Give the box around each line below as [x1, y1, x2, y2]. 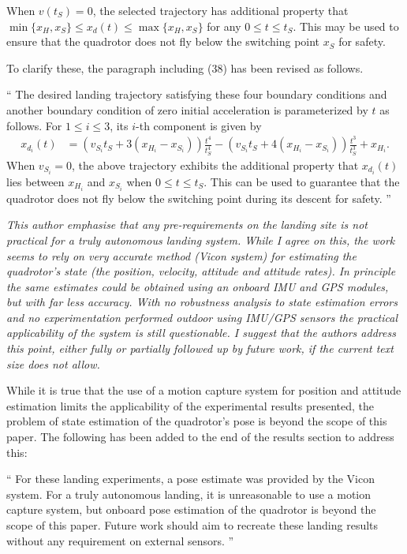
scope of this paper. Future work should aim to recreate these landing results [6, 517, 379, 533]
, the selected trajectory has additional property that [92, 2, 349, 18]
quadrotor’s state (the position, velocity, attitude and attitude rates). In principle [6, 263, 396, 279]
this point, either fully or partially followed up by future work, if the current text [6, 340, 394, 357]
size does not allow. [6, 355, 100, 372]
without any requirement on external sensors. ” [6, 532, 234, 548]
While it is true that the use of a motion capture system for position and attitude [6, 382, 401, 399]
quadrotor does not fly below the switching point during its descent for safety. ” [6, 189, 391, 206]
